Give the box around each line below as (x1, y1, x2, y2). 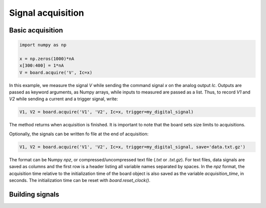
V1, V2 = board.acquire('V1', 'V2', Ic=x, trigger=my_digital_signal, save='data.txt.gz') (19, 144, 246, 149)
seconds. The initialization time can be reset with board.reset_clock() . (9, 177, 151, 183)
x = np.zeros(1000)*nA (19, 56, 74, 61)
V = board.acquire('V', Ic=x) (19, 69, 93, 75)
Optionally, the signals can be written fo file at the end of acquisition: (9, 131, 149, 137)
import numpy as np (19, 42, 66, 48)
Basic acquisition (9, 26, 64, 34)
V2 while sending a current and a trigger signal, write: (9, 96, 118, 102)
